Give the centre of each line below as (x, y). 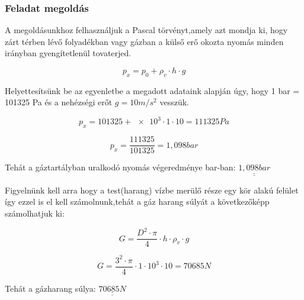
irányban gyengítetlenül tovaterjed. (68, 53)
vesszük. (174, 102)
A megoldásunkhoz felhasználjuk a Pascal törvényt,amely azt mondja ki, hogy (146, 30)
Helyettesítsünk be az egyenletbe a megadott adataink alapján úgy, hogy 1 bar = (152, 90)
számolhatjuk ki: (35, 213)
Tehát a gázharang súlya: (50, 288)
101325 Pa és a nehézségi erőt (59, 102)
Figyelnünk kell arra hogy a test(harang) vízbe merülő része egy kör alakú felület (152, 190)
